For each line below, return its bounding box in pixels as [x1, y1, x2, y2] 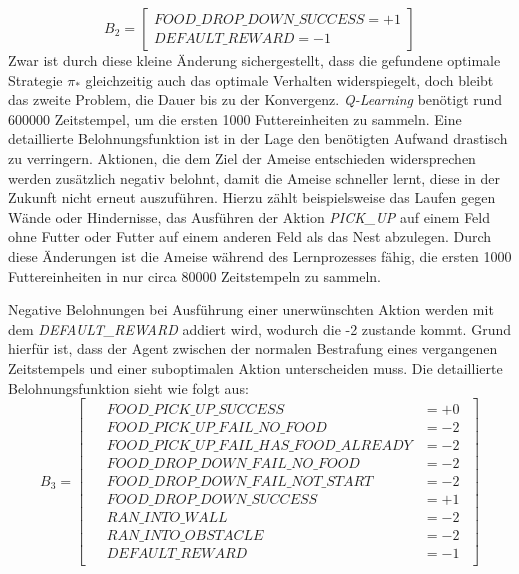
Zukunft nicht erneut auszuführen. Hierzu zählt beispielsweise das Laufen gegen [8, 187, 496, 208]
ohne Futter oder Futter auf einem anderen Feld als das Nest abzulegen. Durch [8, 226, 492, 247]
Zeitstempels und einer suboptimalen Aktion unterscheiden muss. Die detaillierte [8, 357, 503, 378]
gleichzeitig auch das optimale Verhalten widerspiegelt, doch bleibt [85, 69, 494, 90]
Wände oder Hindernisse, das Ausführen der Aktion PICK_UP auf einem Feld [8, 206, 491, 227]
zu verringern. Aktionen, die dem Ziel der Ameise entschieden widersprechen [8, 147, 476, 168]
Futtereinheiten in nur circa [8, 265, 177, 286]
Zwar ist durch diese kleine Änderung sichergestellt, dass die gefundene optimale [8, 50, 501, 70]
